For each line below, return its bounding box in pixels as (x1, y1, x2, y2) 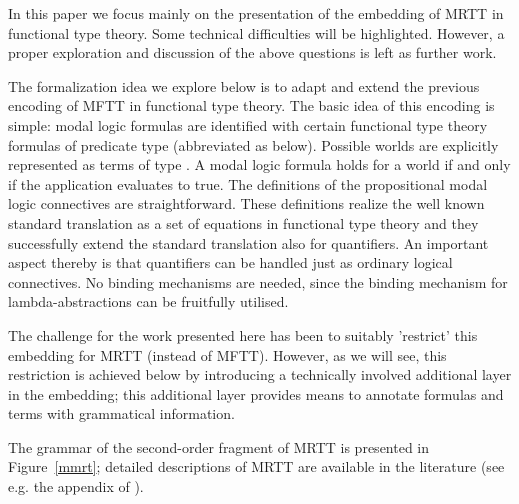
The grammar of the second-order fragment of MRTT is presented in (8, 436, 430, 457)
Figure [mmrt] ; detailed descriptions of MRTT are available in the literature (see (8, 456, 505, 477)
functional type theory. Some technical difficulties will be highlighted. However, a (8, 22, 505, 43)
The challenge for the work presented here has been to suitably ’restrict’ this (8, 324, 478, 345)
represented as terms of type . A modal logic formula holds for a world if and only (8, 154, 511, 175)
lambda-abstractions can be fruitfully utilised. (8, 291, 289, 312)
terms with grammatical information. (8, 403, 235, 424)
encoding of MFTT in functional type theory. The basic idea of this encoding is (8, 95, 495, 116)
